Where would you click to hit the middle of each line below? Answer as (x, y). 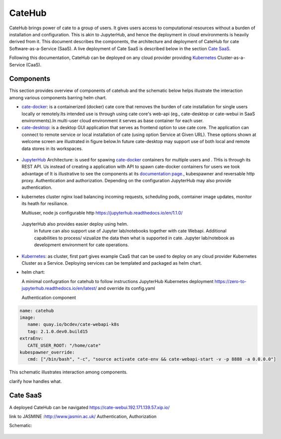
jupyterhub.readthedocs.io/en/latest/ (59, 289)
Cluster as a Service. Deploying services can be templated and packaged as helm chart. (112, 263)
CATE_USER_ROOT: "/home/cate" (64, 345)
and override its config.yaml (126, 289)
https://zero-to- (230, 281)
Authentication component (49, 297)
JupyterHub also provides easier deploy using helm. (75, 224)
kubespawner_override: (47, 352)
